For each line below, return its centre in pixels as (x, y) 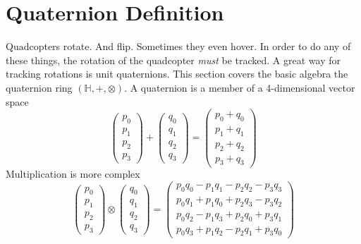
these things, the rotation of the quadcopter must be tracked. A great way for (173, 60)
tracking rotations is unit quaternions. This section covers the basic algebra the (177, 74)
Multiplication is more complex (73, 174)
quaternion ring (39, 87)
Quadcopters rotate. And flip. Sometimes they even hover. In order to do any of (178, 46)
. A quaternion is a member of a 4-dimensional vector (240, 87)
